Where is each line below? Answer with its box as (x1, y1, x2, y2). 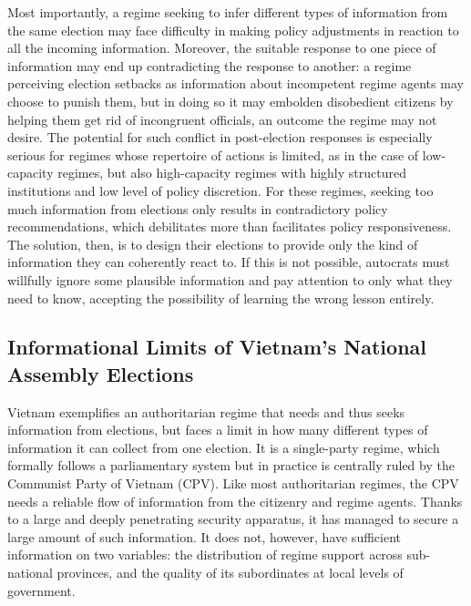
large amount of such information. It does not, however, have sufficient (7, 527, 401, 546)
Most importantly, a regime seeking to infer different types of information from (7, 3, 448, 21)
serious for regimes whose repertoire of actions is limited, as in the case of (7, 145, 419, 164)
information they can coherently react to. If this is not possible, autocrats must (7, 252, 450, 272)
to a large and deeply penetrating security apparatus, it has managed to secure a (7, 509, 459, 529)
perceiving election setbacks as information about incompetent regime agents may (7, 74, 464, 93)
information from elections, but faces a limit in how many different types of (7, 420, 428, 439)
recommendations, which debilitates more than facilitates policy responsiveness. (7, 217, 452, 236)
